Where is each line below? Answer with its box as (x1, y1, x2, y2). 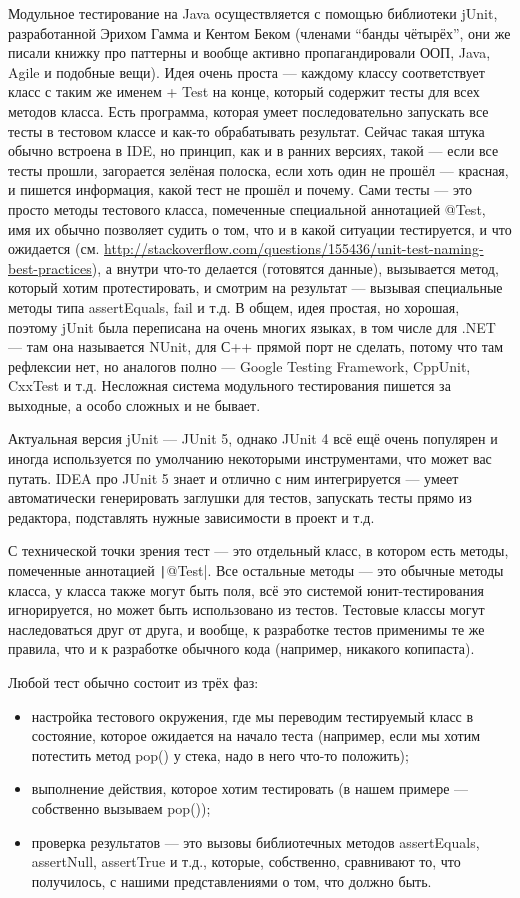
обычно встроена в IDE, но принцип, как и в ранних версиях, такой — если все (8, 140, 499, 161)
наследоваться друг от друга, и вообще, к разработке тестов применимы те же (8, 618, 485, 639)
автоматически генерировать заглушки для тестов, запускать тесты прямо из (8, 487, 472, 508)
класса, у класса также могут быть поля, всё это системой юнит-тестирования (8, 579, 484, 600)
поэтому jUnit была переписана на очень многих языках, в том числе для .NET (8, 316, 496, 337)
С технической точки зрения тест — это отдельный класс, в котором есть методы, (8, 540, 509, 561)
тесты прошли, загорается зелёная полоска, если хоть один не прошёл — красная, (8, 159, 509, 180)
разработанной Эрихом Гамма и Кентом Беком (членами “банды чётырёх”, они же (8, 22, 511, 43)
